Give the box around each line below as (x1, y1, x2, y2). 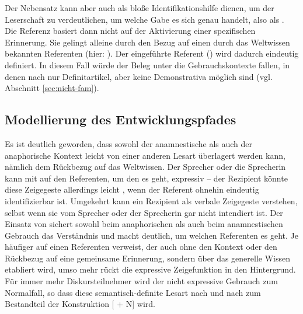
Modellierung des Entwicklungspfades (5, 110, 236, 128)
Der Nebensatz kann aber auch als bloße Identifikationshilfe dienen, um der (5, 2, 274, 13)
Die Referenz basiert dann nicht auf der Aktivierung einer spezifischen (5, 25, 256, 37)
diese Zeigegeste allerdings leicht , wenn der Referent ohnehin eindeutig (5, 183, 259, 196)
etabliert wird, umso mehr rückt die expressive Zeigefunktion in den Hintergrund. (5, 263, 296, 275)
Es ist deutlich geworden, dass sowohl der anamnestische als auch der (5, 137, 252, 149)
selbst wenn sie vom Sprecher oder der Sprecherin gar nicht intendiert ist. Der (5, 206, 283, 218)
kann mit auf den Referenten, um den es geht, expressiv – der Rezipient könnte (5, 172, 288, 184)
